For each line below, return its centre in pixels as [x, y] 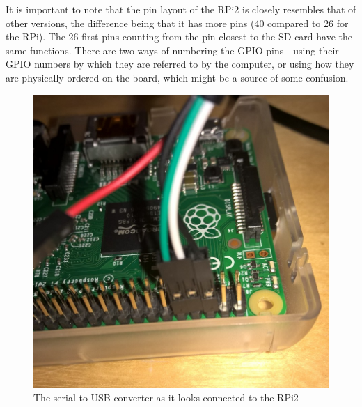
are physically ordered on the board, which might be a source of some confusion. [177, 77]
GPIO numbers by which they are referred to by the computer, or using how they [180, 64]
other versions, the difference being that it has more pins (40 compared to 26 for [177, 23]
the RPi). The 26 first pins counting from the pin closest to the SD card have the [179, 37]
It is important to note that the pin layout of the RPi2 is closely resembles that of [181, 9]
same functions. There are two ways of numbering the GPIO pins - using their [172, 50]
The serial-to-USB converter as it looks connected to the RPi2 [166, 398]
